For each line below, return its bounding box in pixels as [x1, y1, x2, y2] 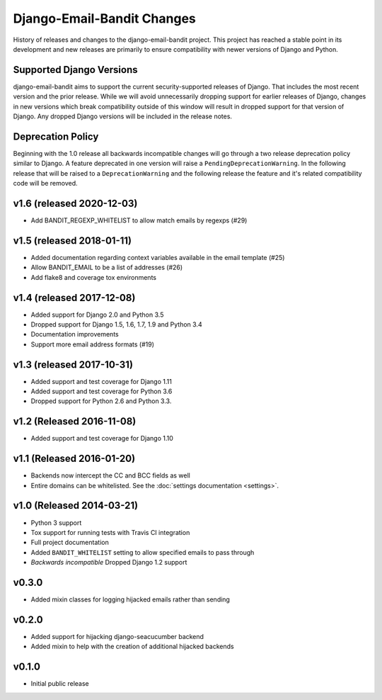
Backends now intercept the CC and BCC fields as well [30, 471, 190, 480]
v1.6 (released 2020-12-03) [13, 197, 138, 209]
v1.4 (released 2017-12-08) [13, 291, 136, 304]
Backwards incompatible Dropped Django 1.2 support [30, 558, 187, 567]
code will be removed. [13, 179, 78, 188]
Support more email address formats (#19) [30, 340, 155, 349]
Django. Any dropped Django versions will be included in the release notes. [13, 112, 233, 120]
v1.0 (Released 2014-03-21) [13, 499, 138, 512]
